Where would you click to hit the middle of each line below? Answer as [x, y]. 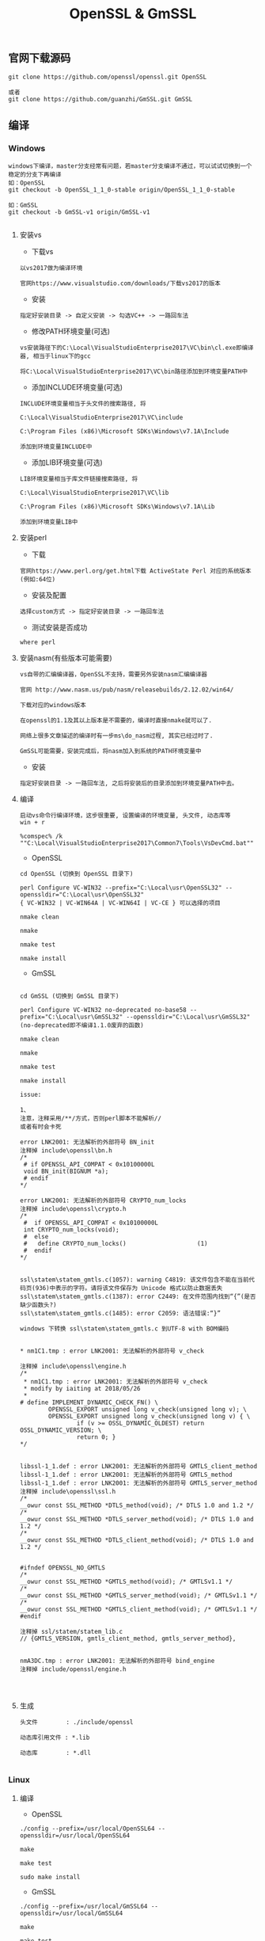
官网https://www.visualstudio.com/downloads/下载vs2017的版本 [120, 284]
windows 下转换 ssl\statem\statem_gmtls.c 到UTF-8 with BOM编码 [124, 1329]
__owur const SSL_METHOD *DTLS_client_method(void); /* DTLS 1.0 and [137, 1540]
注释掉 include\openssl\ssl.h [68, 1492]
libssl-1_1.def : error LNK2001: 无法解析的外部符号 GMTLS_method [126, 1475]
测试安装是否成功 [59, 627]
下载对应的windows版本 [53, 706]
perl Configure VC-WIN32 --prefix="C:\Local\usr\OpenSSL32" [121, 888]
